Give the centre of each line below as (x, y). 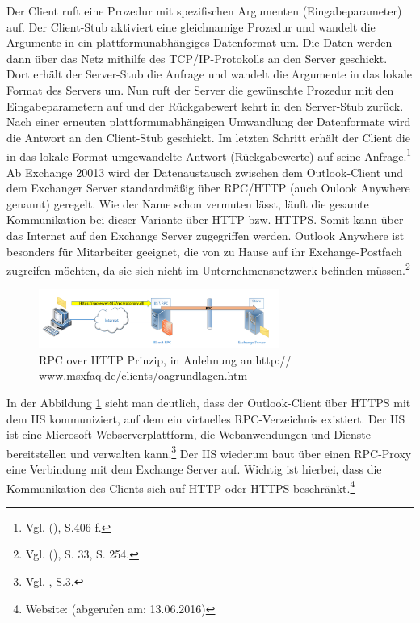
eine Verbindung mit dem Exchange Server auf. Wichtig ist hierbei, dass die (194, 468)
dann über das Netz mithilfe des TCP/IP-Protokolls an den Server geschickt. (197, 58)
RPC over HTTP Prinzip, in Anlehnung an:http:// (165, 359)
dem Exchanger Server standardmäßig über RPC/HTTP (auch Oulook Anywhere (208, 188)
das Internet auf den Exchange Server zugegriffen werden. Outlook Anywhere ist (206, 235)
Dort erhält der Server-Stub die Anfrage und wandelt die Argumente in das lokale (209, 74)
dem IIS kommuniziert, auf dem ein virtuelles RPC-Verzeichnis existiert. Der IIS (206, 418)
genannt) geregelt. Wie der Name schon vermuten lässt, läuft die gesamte (188, 203)
